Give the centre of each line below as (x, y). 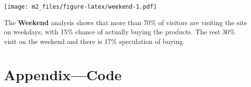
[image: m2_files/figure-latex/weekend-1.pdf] (80, 7)
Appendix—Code (63, 74)
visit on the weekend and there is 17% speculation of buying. (94, 41)
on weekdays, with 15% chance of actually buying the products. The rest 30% (119, 32)
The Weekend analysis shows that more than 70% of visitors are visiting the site (125, 22)
